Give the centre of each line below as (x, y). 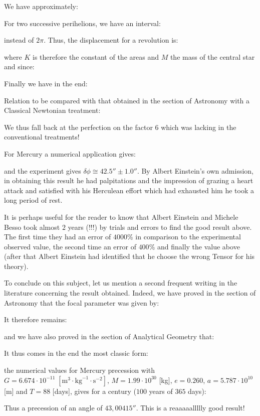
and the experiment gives (43, 170)
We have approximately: (41, 6)
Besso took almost (32, 227)
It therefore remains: (36, 319)
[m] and (16, 391)
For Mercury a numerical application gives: (70, 153)
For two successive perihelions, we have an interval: (82, 23)
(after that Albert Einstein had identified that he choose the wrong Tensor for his (129, 256)
